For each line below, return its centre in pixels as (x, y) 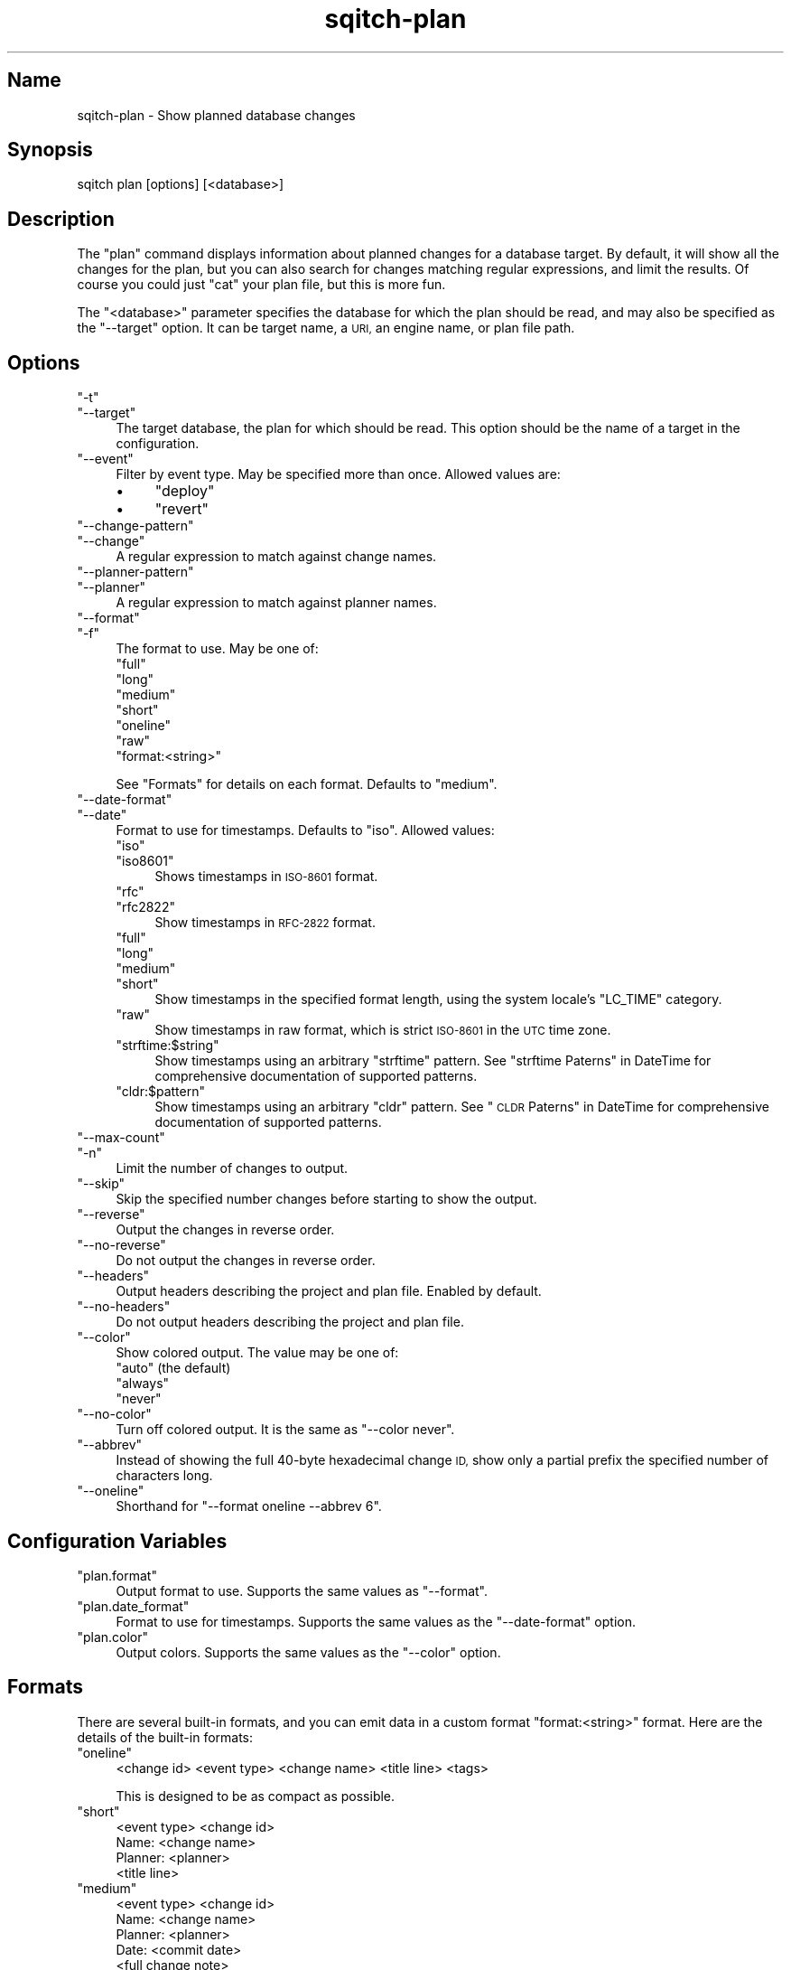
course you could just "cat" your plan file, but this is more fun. (261, 285)
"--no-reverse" (121, 1245)
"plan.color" (113, 1637)
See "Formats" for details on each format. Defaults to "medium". (307, 784)
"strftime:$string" (168, 1046)
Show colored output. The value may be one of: (257, 1353)
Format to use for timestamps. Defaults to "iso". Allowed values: (305, 830)
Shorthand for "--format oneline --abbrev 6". (249, 1506)
